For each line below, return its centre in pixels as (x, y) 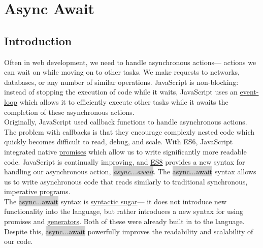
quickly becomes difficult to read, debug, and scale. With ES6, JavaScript (119, 142)
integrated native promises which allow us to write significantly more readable (125, 151)
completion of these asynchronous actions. (69, 112)
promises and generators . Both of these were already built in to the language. (124, 221)
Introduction (38, 40)
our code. (19, 241)
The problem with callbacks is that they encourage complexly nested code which (129, 131)
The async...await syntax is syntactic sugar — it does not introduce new (116, 201)
